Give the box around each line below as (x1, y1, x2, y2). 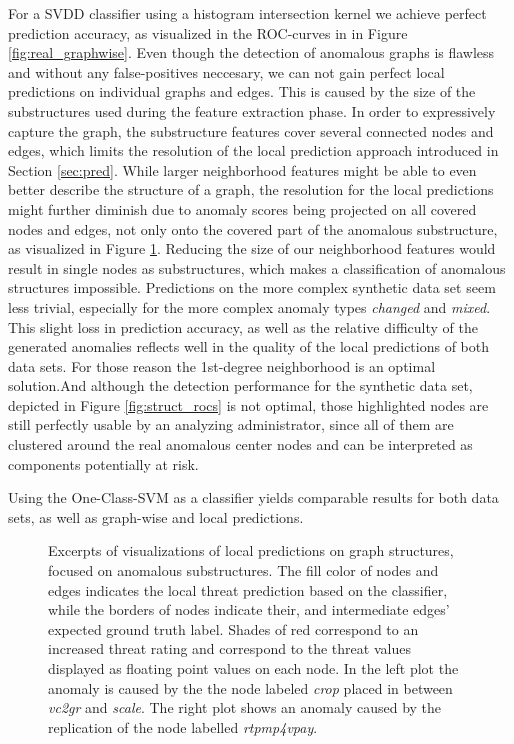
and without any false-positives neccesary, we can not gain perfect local (8, 61, 445, 82)
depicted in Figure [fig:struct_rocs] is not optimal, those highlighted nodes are (8, 394, 489, 415)
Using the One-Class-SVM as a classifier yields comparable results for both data (8, 487, 499, 508)
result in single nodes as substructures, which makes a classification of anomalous (8, 257, 506, 278)
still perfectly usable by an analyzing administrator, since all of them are (8, 414, 454, 435)
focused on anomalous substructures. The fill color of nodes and (48, 560, 439, 581)
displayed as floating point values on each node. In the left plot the (48, 658, 459, 678)
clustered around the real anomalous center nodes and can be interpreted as (8, 434, 473, 455)
